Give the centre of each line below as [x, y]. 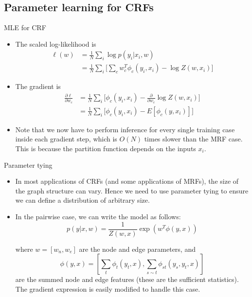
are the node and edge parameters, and [137, 249]
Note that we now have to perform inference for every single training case [125, 129]
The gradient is [38, 86]
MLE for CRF [25, 27]
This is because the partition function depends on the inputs [106, 148]
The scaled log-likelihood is [56, 44]
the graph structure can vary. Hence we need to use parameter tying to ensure [132, 190]
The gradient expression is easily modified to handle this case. [108, 288]
